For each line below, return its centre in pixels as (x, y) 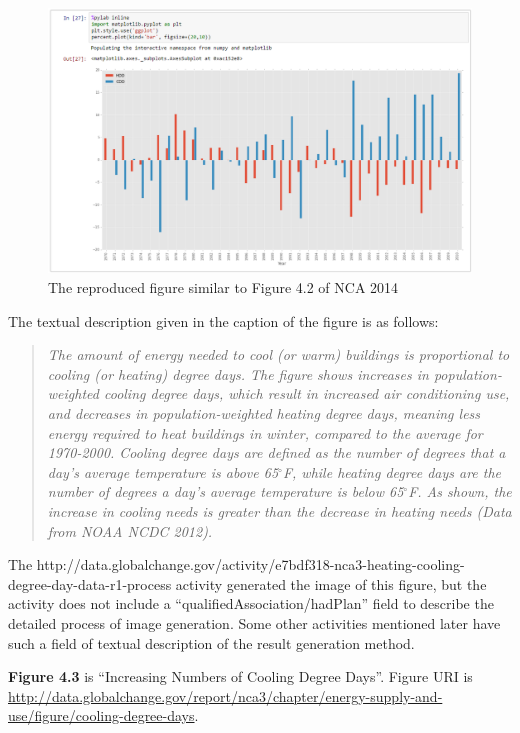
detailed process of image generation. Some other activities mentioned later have (254, 622)
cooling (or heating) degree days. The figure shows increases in (238, 373)
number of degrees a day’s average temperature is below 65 (225, 491)
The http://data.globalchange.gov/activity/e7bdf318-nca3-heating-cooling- (236, 564)
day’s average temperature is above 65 (163, 471)
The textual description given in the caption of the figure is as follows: (223, 320)
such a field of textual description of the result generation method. (211, 642)
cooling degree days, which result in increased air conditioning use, (306, 393)
